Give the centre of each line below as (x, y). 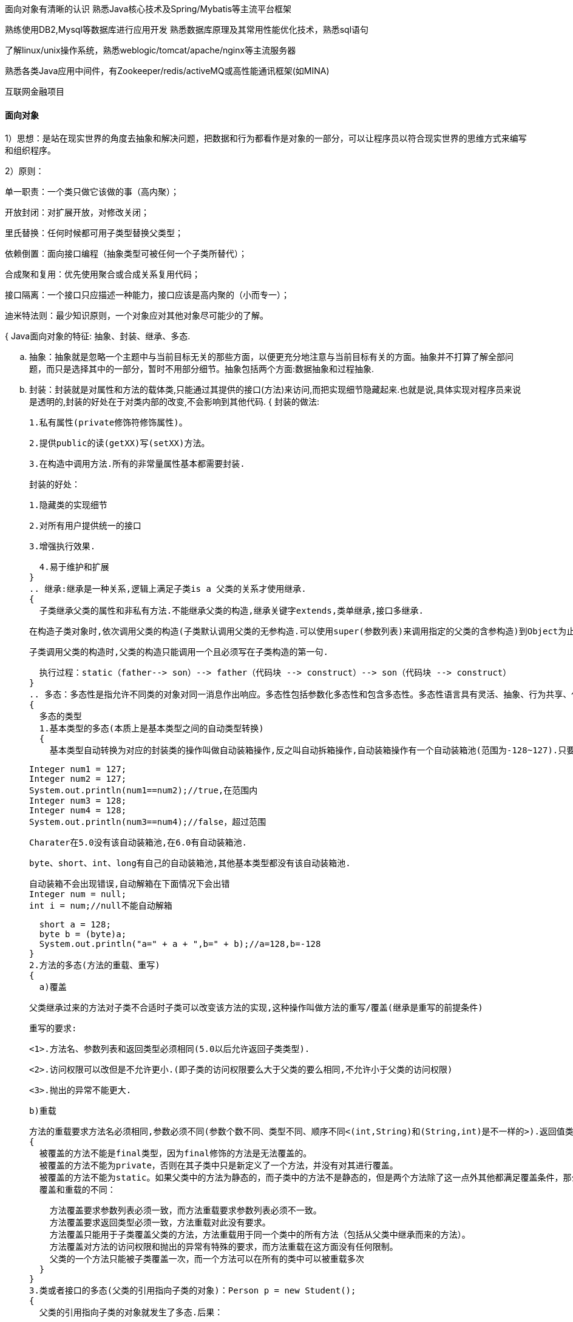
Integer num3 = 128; (78, 801)
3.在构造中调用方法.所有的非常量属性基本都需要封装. (137, 464)
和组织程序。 (30, 151)
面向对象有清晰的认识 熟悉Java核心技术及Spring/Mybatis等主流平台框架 (148, 9)
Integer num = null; (78, 894)
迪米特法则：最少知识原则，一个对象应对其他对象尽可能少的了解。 (137, 316)
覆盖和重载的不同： (77, 1190)
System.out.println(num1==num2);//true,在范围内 (144, 791)
